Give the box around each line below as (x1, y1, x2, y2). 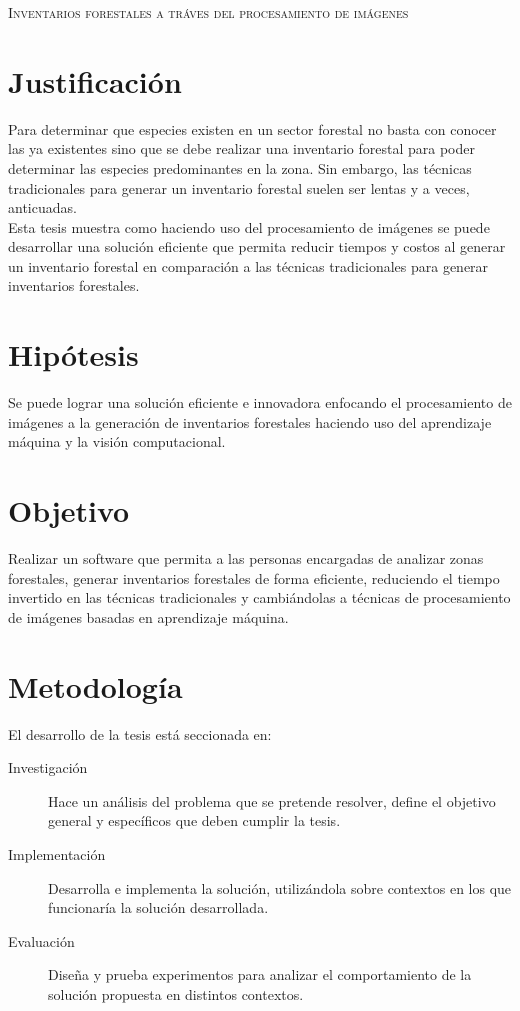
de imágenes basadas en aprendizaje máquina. (8, 606, 289, 627)
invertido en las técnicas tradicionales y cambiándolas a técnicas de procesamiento (8, 587, 511, 608)
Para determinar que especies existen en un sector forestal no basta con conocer (8, 118, 497, 139)
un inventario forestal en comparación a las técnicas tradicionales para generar (8, 255, 489, 276)
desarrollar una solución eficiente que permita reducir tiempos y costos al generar (8, 236, 506, 257)
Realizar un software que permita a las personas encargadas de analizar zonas (8, 548, 484, 569)
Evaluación (8, 930, 75, 951)
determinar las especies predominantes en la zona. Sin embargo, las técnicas (8, 157, 472, 178)
